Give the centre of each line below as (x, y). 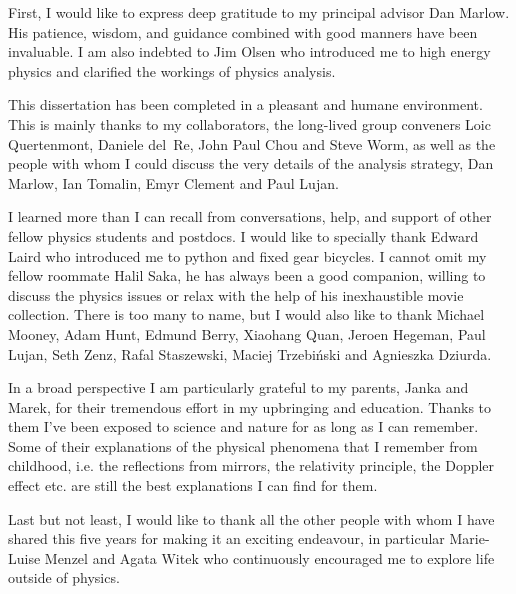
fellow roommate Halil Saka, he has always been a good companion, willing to (247, 275)
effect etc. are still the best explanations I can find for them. (193, 485)
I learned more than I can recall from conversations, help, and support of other (250, 216)
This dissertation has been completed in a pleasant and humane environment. (245, 104)
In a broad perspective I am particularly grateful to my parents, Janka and (238, 387)
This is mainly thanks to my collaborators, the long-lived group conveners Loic (249, 123)
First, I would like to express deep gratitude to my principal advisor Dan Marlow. (259, 12)
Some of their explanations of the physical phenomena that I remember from (243, 445)
